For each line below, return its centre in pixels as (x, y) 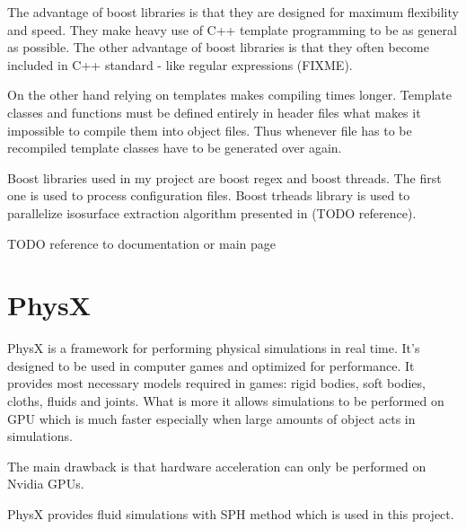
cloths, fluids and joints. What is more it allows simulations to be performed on (226, 401)
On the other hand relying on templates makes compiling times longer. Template (229, 95)
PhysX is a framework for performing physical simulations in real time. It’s (214, 348)
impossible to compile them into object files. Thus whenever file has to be (210, 130)
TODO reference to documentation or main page (141, 243)
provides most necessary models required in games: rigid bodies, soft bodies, (216, 383)
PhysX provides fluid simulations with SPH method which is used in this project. (231, 514)
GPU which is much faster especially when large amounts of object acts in (211, 418)
